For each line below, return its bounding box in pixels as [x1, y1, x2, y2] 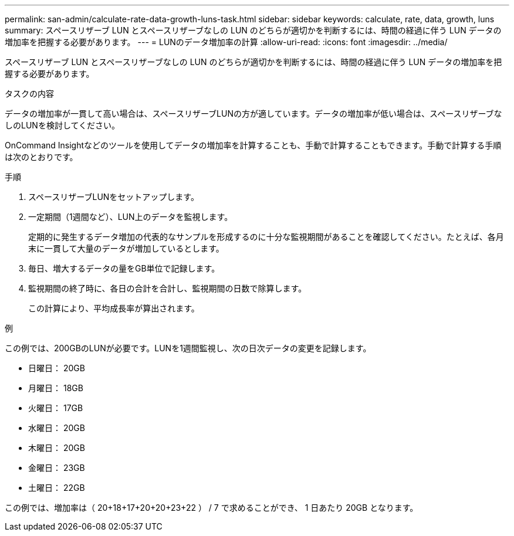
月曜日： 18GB [28, 383, 83, 393]
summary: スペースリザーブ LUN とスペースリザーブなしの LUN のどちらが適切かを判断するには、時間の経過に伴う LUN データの [5, 25, 502, 35]
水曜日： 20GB [28, 423, 85, 433]
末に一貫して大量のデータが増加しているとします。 [28, 243, 224, 253]
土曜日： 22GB [28, 483, 85, 493]
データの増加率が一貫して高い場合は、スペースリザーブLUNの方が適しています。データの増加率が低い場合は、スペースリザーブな [5, 108, 502, 118]
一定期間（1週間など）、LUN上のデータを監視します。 [28, 212, 233, 222]
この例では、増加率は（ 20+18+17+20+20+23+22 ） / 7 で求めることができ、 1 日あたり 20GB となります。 [5, 503, 418, 513]
